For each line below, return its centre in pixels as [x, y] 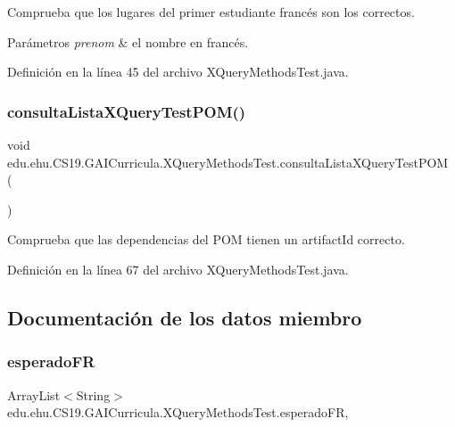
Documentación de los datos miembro [185, 317]
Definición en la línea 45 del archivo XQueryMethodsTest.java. [178, 72]
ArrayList [34, 394]
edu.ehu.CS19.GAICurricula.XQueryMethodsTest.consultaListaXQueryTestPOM [228, 162]
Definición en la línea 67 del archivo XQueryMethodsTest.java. [178, 269]
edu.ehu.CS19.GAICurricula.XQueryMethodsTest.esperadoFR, [178, 412]
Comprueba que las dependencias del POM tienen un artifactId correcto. [206, 239]
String [93, 394]
